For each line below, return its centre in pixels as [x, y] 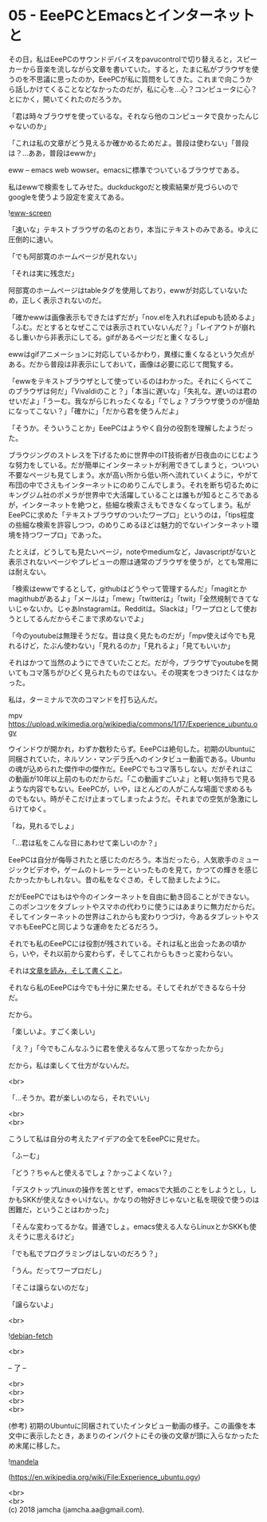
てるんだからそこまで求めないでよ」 [88, 618]
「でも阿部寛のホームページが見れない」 [75, 256]
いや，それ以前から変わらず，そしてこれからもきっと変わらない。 [130, 953]
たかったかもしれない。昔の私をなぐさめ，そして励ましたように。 [116, 879]
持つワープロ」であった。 [64, 534]
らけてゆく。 [29, 809]
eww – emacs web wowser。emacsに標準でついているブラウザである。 [126, 170]
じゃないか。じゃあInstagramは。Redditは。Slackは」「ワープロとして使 [133, 608]
